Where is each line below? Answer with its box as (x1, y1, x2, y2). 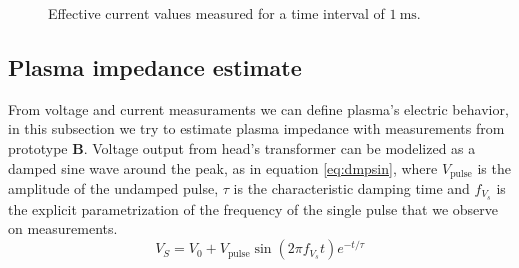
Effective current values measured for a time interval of (48, 3, 385, 23)
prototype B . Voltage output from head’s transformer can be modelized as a (8, 137, 476, 158)
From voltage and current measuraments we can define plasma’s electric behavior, (8, 98, 509, 119)
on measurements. (8, 218, 118, 239)
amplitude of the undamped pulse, (8, 178, 219, 199)
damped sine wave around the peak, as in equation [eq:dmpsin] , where (8, 157, 438, 178)
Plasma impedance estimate (8, 51, 302, 82)
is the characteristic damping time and (233, 178, 470, 199)
